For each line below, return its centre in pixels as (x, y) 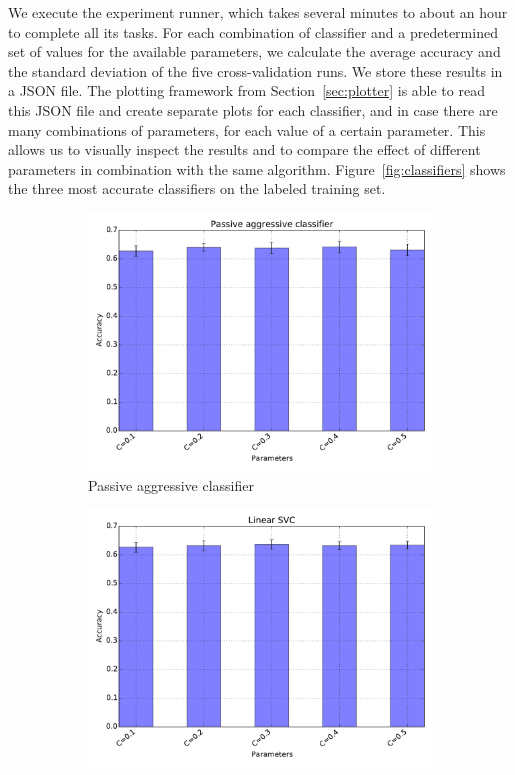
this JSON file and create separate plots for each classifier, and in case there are (253, 109)
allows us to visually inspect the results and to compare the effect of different (244, 149)
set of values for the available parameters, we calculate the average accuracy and (254, 51)
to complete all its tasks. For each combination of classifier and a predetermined (253, 31)
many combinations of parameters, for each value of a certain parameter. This (247, 129)
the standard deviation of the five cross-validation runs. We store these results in (255, 70)
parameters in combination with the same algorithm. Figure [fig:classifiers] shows (257, 168)
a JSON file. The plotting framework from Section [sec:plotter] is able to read (246, 90)
